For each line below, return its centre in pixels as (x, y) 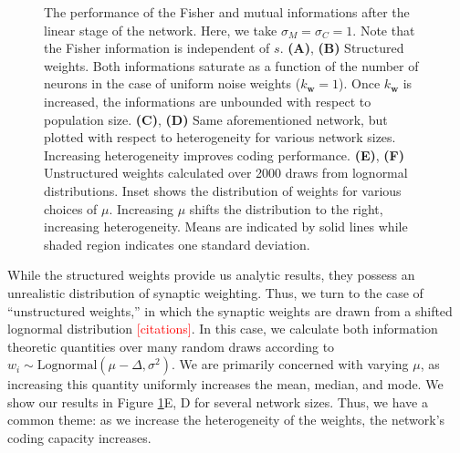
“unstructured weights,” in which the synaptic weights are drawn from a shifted (230, 310)
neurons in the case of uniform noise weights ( (172, 83)
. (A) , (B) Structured (342, 48)
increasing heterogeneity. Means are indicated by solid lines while (226, 226)
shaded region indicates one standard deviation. (177, 244)
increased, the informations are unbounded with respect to (208, 101)
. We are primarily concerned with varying (290, 364)
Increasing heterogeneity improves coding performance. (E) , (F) (224, 154)
